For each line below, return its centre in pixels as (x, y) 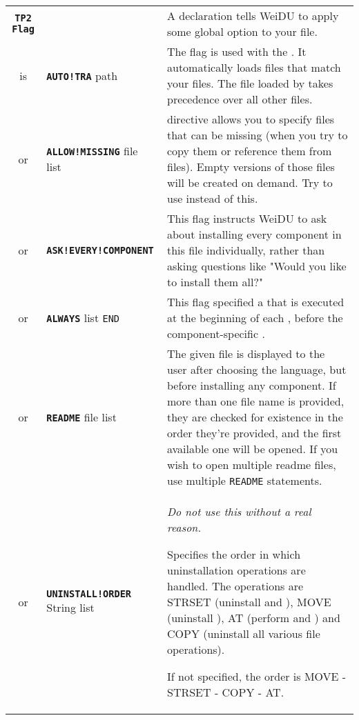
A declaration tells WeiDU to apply (253, 16)
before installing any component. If (251, 385)
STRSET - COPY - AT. (225, 692)
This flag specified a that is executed (255, 302)
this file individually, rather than (246, 250)
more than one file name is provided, (255, 401)
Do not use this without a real (239, 511)
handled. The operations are (235, 586)
